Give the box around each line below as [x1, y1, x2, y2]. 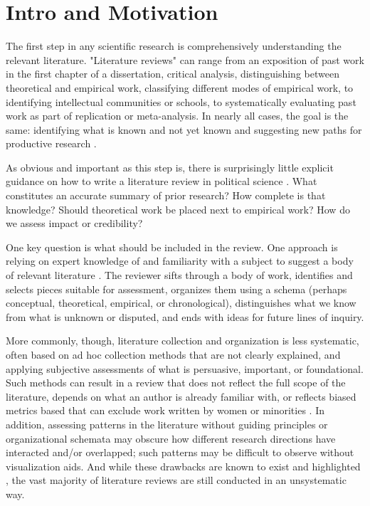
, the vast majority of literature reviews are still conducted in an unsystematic [6, 473, 347, 487]
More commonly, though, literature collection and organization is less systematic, [6, 333, 359, 348]
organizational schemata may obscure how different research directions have [6, 431, 336, 446]
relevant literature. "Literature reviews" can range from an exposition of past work [6, 52, 364, 67]
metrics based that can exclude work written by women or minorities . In [6, 403, 325, 418]
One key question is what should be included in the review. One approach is [6, 239, 338, 254]
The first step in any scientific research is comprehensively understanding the [6, 38, 342, 53]
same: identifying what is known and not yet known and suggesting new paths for [6, 122, 362, 137]
